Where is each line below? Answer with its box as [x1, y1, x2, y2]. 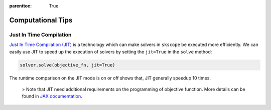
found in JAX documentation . [22, 93, 82, 99]
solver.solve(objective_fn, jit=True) [20, 62, 115, 67]
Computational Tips [9, 15, 73, 24]
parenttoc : [9, 3, 32, 8]
